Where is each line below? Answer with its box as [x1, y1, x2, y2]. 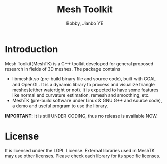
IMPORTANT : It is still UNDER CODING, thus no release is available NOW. [5, 113, 158, 119]
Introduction [5, 43, 58, 55]
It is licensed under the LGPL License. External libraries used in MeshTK [5, 147, 155, 153]
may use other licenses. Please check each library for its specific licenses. [5, 153, 161, 159]
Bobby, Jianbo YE [66, 20, 104, 26]
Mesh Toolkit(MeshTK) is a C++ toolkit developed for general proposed [5, 60, 154, 67]
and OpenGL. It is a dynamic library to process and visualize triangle [12, 81, 155, 87]
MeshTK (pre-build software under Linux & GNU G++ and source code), [12, 97, 162, 103]
